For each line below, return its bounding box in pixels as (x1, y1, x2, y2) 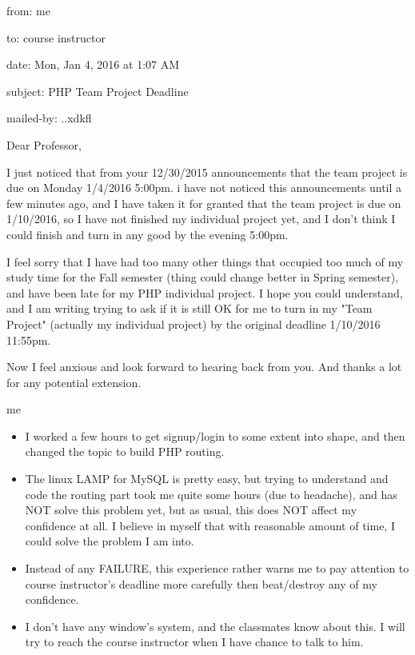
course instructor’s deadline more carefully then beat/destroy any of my (25, 575, 377, 592)
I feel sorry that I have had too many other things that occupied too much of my (6, 253, 404, 270)
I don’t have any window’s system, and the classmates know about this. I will (25, 617, 405, 634)
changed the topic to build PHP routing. (25, 443, 225, 460)
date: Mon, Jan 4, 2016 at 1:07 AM (6, 56, 180, 73)
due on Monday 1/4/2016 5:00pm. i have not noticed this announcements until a (6, 179, 402, 196)
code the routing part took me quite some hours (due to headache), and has (25, 485, 397, 502)
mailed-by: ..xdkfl (6, 110, 92, 126)
